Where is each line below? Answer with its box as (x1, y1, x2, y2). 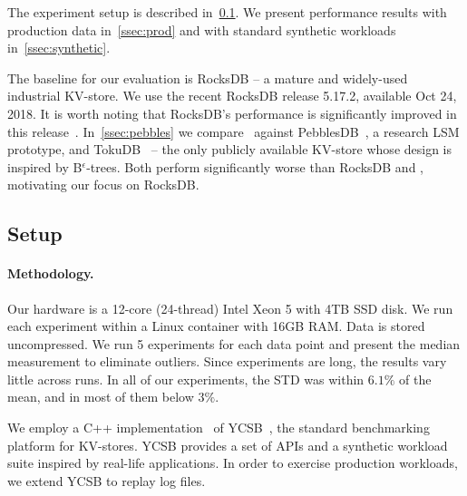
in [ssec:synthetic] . (7, 38, 111, 57)
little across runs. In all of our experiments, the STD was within (7, 369, 365, 388)
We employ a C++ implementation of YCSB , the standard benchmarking (7, 418, 430, 437)
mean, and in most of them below (7, 387, 194, 406)
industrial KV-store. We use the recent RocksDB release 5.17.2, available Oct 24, (7, 86, 457, 105)
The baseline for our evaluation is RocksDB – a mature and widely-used (7, 68, 408, 87)
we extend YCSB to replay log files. (7, 471, 206, 490)
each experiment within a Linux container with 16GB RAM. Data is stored (7, 316, 425, 336)
